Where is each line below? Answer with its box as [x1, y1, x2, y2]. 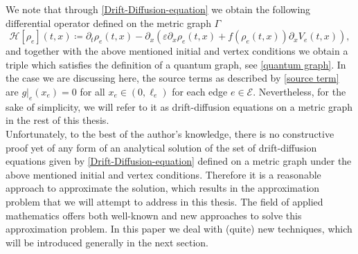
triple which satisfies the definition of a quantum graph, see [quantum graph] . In [6, 57, 346, 71]
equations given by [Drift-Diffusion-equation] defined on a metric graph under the [6, 154, 352, 168]
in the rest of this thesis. [6, 113, 109, 127]
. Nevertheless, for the [253, 84, 346, 98]
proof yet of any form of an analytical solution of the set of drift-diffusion [6, 140, 317, 154]
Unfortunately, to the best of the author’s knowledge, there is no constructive [6, 126, 334, 140]
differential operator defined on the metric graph [6, 15, 211, 30]
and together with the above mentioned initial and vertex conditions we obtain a [6, 44, 348, 58]
